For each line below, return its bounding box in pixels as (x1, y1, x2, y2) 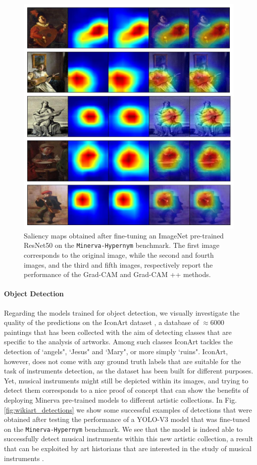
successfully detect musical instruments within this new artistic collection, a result (4, 433, 254, 444)
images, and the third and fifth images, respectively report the (24, 259, 213, 270)
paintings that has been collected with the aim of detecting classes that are (4, 326, 232, 337)
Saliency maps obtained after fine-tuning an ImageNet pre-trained (24, 230, 224, 240)
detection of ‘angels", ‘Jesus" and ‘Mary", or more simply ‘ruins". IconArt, (4, 346, 228, 356)
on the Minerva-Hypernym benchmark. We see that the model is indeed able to (4, 423, 243, 434)
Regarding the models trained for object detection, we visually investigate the (4, 307, 240, 318)
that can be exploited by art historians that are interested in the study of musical (4, 443, 252, 453)
